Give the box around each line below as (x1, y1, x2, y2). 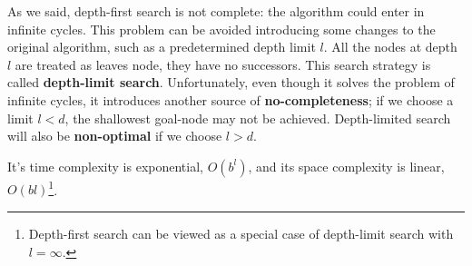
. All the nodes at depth (323, 37, 457, 56)
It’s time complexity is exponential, (7, 156, 203, 175)
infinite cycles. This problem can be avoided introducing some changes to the (7, 19, 436, 38)
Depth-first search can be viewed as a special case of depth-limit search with (28, 224, 454, 242)
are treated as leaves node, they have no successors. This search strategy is (15, 54, 431, 74)
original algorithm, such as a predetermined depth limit (7, 37, 316, 56)
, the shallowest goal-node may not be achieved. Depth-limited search (64, 108, 451, 127)
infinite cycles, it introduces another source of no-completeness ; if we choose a (7, 90, 454, 109)
